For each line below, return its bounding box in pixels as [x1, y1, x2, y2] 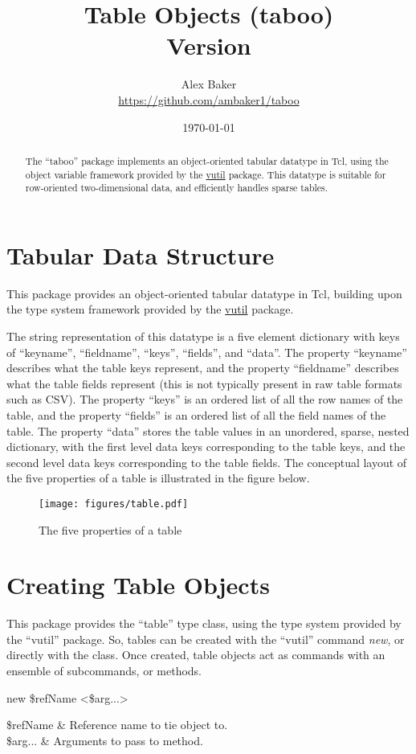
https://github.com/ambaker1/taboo [118, 91, 300, 108]
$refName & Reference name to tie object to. [6, 716, 228, 733]
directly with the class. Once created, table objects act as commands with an [6, 646, 385, 663]
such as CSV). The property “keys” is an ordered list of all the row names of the [6, 391, 403, 408]
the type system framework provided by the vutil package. [6, 301, 294, 318]
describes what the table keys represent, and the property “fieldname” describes [6, 359, 399, 376]
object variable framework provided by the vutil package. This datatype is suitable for [25, 167, 386, 181]
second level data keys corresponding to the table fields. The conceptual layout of [6, 453, 407, 470]
